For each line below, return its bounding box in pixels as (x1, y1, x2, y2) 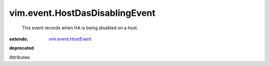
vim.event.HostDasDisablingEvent (9, 7, 156, 18)
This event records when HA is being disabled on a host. (21, 25, 138, 31)
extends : (9, 36, 28, 42)
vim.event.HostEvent (48, 36, 91, 42)
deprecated (9, 45, 34, 51)
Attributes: (9, 54, 31, 60)
